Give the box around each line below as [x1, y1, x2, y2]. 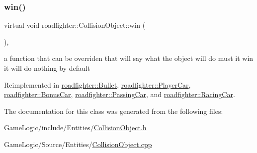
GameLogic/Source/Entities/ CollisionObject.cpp [4, 139, 152, 149]
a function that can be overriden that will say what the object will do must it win [4, 53, 254, 63]
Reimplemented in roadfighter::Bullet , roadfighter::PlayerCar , [4, 79, 191, 90]
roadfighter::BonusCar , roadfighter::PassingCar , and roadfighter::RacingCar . [4, 89, 235, 100]
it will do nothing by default [4, 63, 90, 73]
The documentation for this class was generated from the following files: [4, 105, 223, 116]
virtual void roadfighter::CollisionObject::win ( [4, 20, 146, 30]
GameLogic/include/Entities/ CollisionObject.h [4, 122, 147, 133]
